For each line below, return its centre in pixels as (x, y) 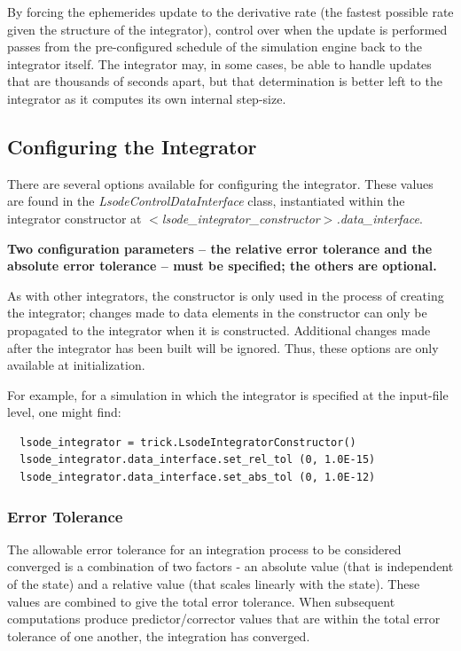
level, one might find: (64, 412)
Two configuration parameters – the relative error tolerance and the (220, 248)
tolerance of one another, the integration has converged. (159, 635)
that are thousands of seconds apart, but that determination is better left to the (225, 81)
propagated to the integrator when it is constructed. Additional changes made (219, 329)
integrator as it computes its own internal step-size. (147, 98)
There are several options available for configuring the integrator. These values (220, 183)
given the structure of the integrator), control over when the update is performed (227, 29)
